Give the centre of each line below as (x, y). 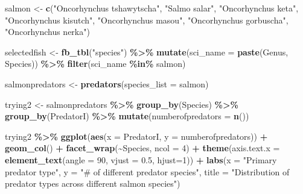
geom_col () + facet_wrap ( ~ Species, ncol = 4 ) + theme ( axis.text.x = (142, 148)
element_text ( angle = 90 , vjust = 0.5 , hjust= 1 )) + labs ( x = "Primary (141, 159)
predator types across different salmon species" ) (93, 183)
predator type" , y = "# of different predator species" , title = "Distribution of (147, 171)
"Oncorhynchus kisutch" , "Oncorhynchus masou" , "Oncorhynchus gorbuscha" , (147, 20)
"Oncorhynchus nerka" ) (47, 32)
